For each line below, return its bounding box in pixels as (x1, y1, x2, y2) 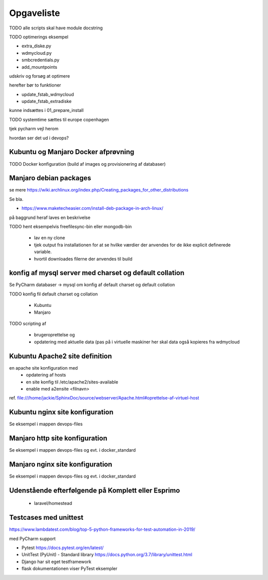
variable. (34, 249, 52, 255)
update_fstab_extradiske (21, 98, 72, 104)
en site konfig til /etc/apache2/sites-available (26, 379, 119, 385)
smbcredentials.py (21, 57, 60, 63)
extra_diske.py (21, 43, 52, 49)
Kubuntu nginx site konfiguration (9, 408, 114, 416)
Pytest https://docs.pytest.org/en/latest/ (21, 545, 104, 551)
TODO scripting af (9, 321, 47, 327)
